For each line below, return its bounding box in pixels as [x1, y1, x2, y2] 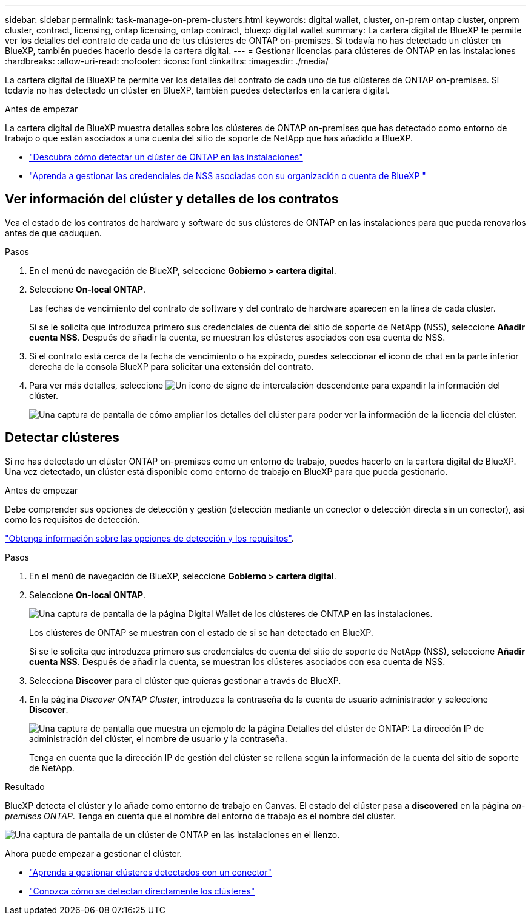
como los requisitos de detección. [5, 514, 140, 525]
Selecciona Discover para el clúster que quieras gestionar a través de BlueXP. [29, 675, 341, 686]
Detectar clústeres [5, 430, 119, 446]
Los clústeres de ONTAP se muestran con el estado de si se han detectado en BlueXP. [29, 627, 373, 638]
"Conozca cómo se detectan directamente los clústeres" [29, 885, 255, 896]
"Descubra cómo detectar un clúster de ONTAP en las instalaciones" [29, 152, 303, 162]
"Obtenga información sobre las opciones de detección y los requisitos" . [5, 533, 294, 543]
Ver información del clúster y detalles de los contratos [5, 191, 339, 207]
